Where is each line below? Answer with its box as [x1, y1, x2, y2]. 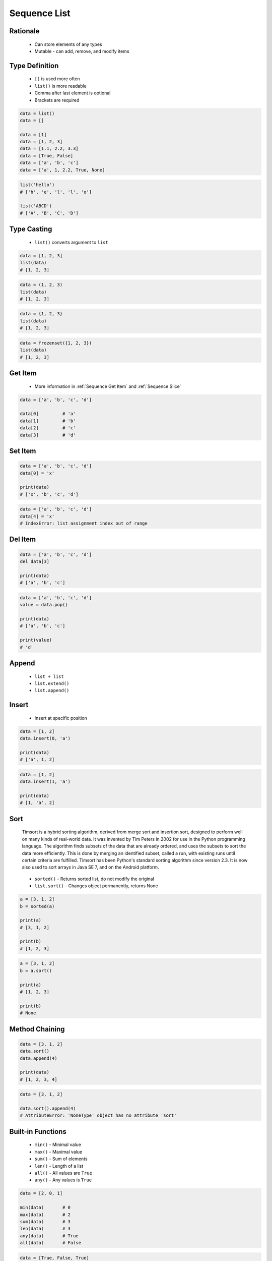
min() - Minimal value [34, 1141, 82, 1148]
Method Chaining [9, 1024, 65, 1034]
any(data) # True [20, 1233, 79, 1238]
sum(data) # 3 [20, 1219, 71, 1224]
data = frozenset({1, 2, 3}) [20, 340, 92, 346]
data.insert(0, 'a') [20, 735, 71, 741]
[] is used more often [34, 76, 80, 82]
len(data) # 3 [20, 1226, 71, 1232]
